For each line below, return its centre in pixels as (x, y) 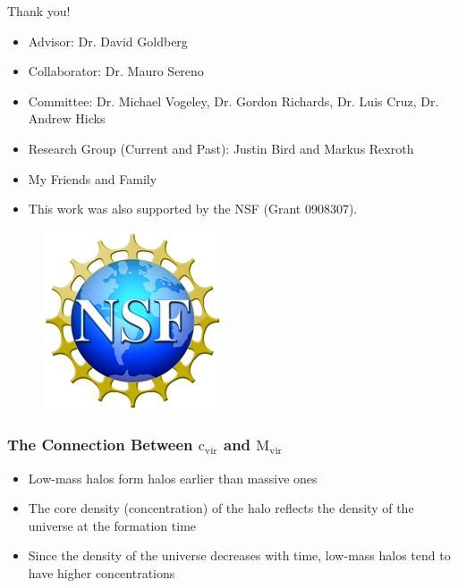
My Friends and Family (93, 178)
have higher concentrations (102, 572)
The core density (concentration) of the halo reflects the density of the (221, 508)
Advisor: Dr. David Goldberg (108, 41)
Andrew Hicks (67, 118)
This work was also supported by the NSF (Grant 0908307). (193, 209)
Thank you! (39, 11)
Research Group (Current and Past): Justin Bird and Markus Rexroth (221, 148)
